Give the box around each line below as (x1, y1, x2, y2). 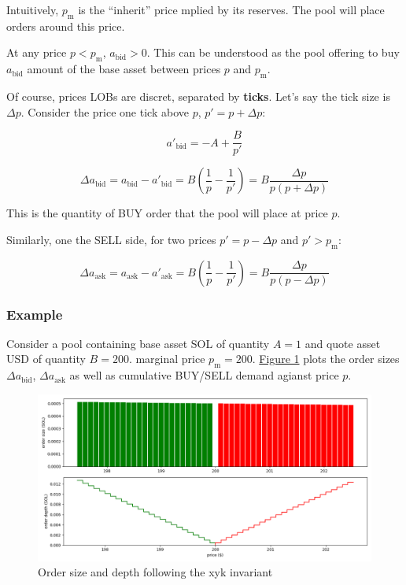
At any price (6, 44, 67, 61)
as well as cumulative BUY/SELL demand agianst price (69, 367, 339, 383)
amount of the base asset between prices (27, 61, 221, 77)
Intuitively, (6, 2, 59, 17)
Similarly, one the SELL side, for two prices (6, 231, 216, 247)
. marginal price (128, 350, 205, 367)
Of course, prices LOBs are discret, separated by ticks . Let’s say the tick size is (6, 87, 390, 104)
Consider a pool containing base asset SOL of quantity (6, 335, 270, 351)
